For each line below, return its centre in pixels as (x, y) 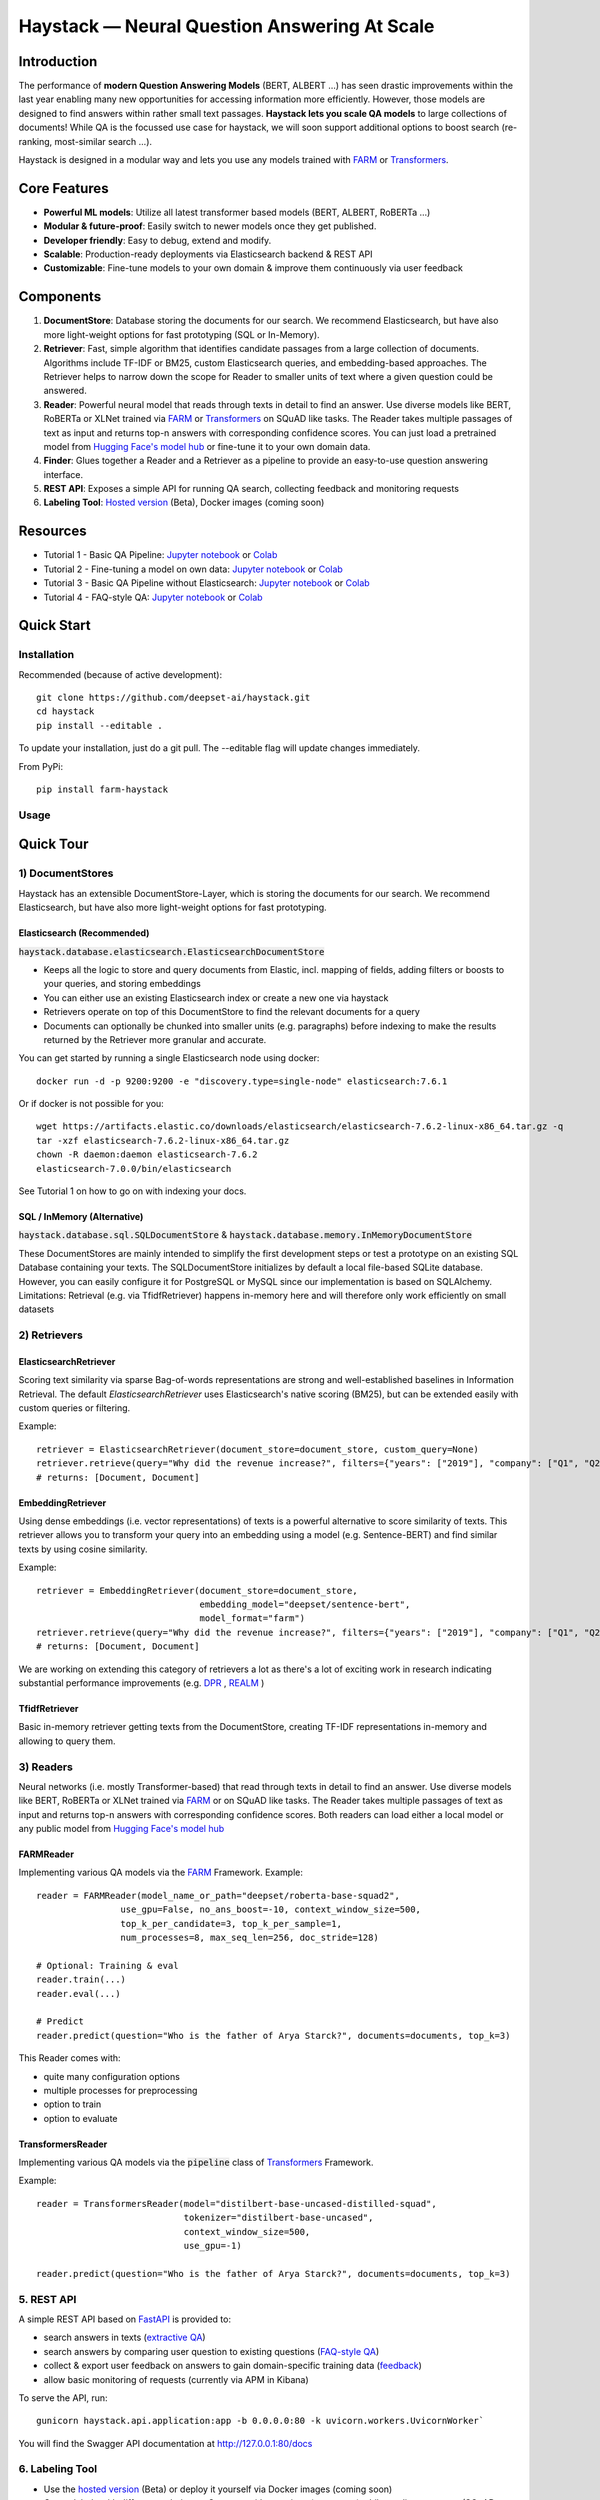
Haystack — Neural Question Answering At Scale (226, 26)
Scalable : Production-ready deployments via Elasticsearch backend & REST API (208, 254)
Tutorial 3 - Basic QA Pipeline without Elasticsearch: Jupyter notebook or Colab (206, 583)
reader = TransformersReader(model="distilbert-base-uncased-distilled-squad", (236, 2203)
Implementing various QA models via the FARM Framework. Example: (161, 1872)
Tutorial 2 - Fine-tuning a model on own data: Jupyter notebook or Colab (193, 569)
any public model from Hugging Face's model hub (121, 1829)
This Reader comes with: (69, 2058)
